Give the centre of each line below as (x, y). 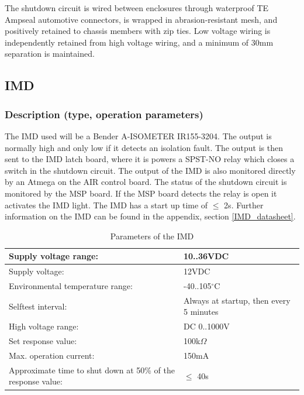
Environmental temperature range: (71, 286)
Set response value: (43, 341)
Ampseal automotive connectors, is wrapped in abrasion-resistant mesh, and (141, 19)
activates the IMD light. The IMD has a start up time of (106, 205)
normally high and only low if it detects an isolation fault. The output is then (144, 147)
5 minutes (201, 312)
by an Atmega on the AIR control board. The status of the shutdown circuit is (146, 182)
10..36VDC (206, 256)
